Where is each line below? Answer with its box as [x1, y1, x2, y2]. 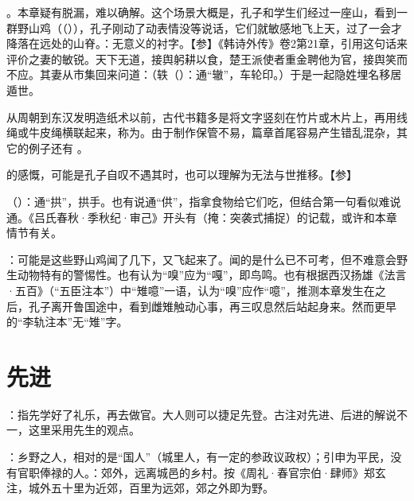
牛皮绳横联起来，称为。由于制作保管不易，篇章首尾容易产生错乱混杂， [28, 124, 396, 141]
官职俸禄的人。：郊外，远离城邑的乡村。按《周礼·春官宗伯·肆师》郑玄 [17, 464, 386, 480]
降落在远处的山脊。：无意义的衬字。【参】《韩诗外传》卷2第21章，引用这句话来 [6, 35, 408, 52]
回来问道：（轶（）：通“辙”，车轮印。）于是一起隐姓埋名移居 [95, 66, 402, 83]
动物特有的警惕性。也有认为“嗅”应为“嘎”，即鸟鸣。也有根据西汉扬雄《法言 [17, 266, 407, 283]
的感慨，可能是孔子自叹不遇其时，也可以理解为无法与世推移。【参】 [6, 166, 357, 183]
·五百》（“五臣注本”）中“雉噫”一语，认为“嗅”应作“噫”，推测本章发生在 [6, 282, 375, 298]
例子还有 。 [28, 139, 88, 156]
